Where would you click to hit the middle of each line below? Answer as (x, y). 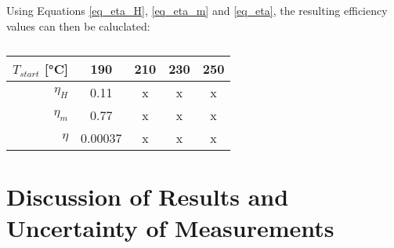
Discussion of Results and (148, 197)
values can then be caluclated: (78, 26)
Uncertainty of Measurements (170, 227)
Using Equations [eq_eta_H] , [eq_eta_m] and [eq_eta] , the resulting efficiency (197, 10)
